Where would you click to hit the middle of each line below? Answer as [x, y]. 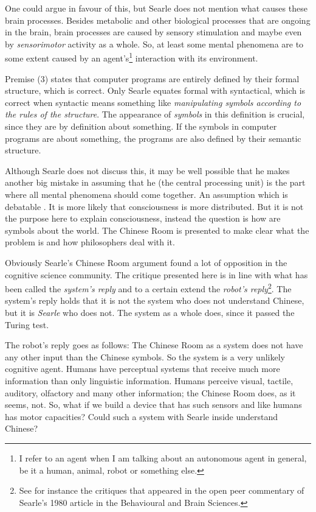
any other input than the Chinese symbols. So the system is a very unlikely [145, 356]
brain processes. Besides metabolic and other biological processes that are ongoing [158, 20]
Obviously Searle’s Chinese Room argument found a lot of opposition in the [146, 262]
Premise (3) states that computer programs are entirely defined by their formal [152, 78]
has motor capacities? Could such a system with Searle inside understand [142, 416]
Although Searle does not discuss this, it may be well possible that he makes [147, 170]
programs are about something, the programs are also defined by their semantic [153, 138]
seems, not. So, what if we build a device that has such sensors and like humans [153, 405]
